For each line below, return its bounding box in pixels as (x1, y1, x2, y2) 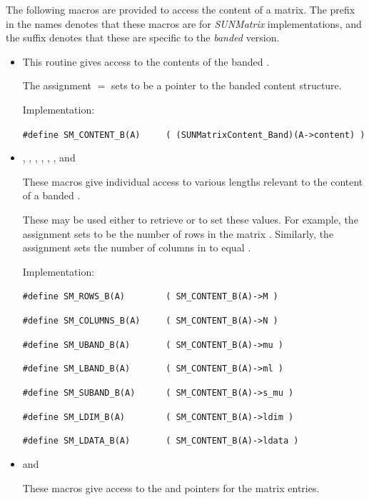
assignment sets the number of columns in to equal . (22, 240, 251, 255)
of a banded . (22, 188, 81, 203)
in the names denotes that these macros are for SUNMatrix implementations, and (6, 16, 362, 31)
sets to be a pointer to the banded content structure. (111, 78, 342, 93)
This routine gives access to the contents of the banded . (22, 54, 270, 69)
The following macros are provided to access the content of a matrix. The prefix (6, 2, 355, 16)
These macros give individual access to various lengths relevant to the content (22, 174, 363, 189)
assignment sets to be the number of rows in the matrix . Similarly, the (22, 226, 334, 241)
